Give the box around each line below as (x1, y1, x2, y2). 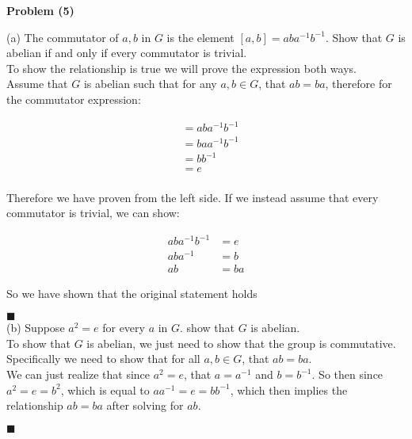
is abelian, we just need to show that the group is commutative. (86, 334, 396, 351)
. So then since (311, 366, 383, 383)
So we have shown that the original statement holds (6, 284, 257, 301)
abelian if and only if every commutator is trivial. (6, 44, 247, 61)
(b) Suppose (6, 319, 65, 336)
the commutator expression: (6, 90, 141, 107)
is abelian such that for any (83, 75, 217, 92)
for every (102, 319, 145, 336)
